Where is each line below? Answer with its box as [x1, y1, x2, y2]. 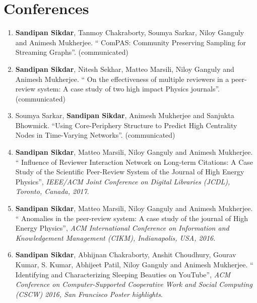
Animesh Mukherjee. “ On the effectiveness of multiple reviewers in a [15, 73, 229, 84]
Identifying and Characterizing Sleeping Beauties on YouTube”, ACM [15, 269, 231, 279]
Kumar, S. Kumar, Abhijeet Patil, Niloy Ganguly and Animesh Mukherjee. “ [15, 259, 253, 269]
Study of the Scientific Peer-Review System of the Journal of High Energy [15, 166, 244, 177]
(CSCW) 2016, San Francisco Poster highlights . [15, 288, 163, 299]
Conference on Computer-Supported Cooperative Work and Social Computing [15, 279, 252, 289]
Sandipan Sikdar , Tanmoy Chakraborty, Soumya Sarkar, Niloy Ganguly [15, 27, 244, 38]
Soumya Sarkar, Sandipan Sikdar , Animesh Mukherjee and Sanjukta [15, 110, 234, 121]
